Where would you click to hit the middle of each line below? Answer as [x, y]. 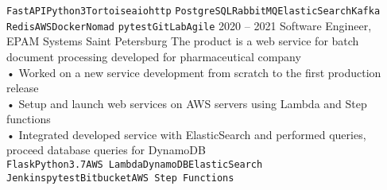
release [23, 88]
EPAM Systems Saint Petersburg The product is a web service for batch [183, 41]
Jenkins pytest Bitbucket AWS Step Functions [120, 178]
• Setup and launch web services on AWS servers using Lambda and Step [187, 103]
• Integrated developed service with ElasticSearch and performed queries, [186, 134]
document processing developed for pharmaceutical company [154, 56]
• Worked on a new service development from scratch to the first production [194, 72]
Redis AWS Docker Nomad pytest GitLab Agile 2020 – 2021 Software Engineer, [189, 25]
